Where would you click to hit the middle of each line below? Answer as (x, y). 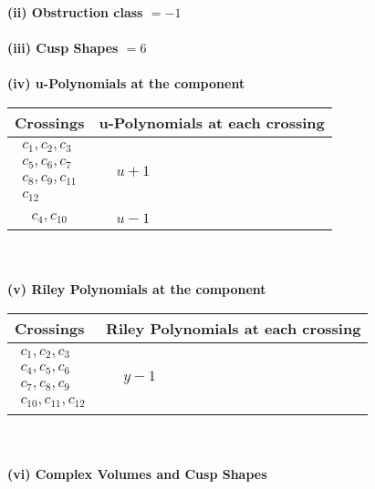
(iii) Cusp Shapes (63, 48)
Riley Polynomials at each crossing (234, 329)
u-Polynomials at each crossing (212, 122)
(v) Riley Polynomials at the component (137, 289)
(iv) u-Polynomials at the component (126, 83)
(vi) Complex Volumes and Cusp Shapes (137, 473)
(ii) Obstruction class (75, 12)
